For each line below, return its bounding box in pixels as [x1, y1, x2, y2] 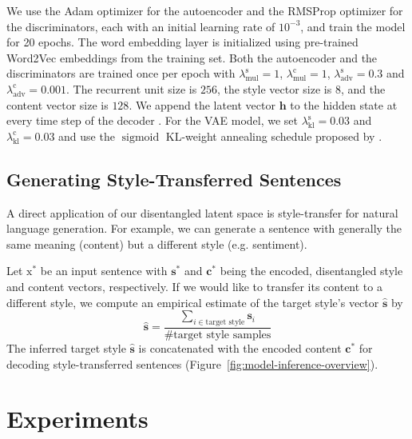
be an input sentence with [40, 262, 168, 279]
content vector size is [6, 96, 109, 113]
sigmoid [121, 131, 160, 143]
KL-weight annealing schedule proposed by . [165, 127, 382, 144]
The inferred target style [6, 339, 126, 356]
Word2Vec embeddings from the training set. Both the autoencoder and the [6, 49, 378, 66]
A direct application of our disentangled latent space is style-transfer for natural [6, 204, 398, 221]
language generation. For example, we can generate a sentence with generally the [6, 220, 402, 237]
